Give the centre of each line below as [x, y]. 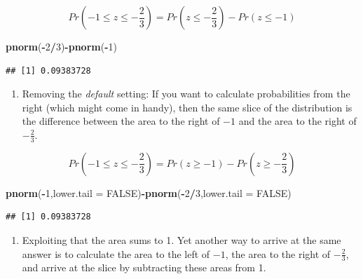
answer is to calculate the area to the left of [116, 253]
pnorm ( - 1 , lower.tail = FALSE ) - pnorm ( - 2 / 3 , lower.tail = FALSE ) [149, 192]
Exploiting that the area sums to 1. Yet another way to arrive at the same [181, 239]
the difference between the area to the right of [121, 121]
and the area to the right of [297, 121]
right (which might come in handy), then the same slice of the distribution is [187, 107]
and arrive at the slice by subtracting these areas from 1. [144, 267]
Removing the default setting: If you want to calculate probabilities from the [186, 94]
